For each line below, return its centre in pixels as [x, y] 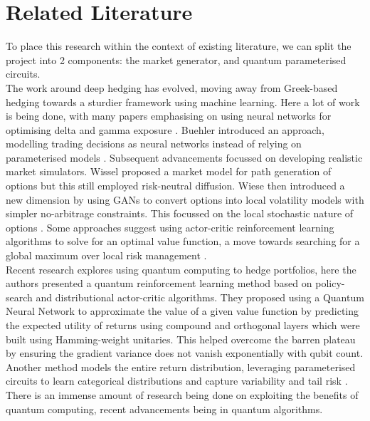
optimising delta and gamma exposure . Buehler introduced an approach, [165, 129]
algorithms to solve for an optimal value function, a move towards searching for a [183, 241]
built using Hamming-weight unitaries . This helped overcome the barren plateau [181, 339]
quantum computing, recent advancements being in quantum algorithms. [164, 409]
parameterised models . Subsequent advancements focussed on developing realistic [184, 157]
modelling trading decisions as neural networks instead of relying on [154, 144]
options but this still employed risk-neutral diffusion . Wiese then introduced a [175, 186]
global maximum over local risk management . [106, 255]
